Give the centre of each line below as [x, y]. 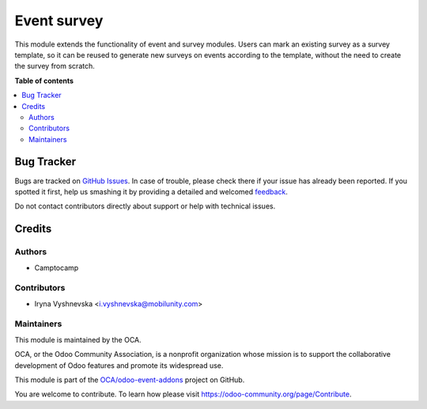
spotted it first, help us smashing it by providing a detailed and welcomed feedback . [151, 191]
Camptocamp [57, 268]
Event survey [59, 21]
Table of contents [44, 81]
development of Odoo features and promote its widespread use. [119, 365]
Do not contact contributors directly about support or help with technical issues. [145, 206]
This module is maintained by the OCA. [78, 340]
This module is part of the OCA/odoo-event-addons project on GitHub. [130, 380]
